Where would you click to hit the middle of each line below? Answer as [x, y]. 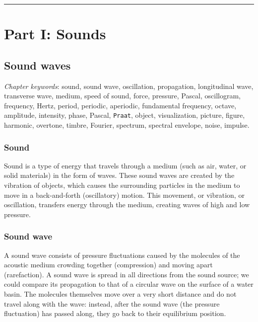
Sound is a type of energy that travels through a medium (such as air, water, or [125, 165]
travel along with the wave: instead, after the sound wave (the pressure [112, 303]
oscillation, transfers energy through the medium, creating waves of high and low [127, 204]
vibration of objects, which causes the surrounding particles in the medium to [122, 185]
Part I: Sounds [55, 34]
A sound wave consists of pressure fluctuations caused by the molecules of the [122, 255]
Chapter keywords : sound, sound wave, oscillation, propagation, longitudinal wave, [129, 86]
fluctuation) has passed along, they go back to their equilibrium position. [115, 313]
